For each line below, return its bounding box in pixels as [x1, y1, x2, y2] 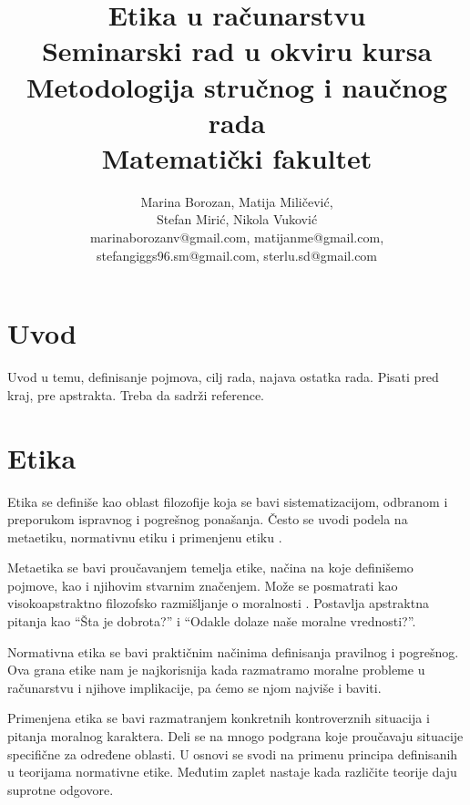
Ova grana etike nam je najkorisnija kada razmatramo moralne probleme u [7, 660, 425, 679]
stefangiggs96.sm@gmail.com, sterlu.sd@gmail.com [96, 245, 378, 264]
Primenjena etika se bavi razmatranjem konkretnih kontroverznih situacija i [7, 708, 430, 728]
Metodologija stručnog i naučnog [26, 67, 448, 105]
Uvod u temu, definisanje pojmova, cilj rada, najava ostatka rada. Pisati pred [7, 367, 439, 387]
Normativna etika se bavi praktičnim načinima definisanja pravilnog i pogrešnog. [7, 642, 459, 661]
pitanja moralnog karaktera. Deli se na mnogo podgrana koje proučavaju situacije [7, 727, 464, 746]
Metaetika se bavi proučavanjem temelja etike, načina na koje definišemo [7, 558, 414, 577]
